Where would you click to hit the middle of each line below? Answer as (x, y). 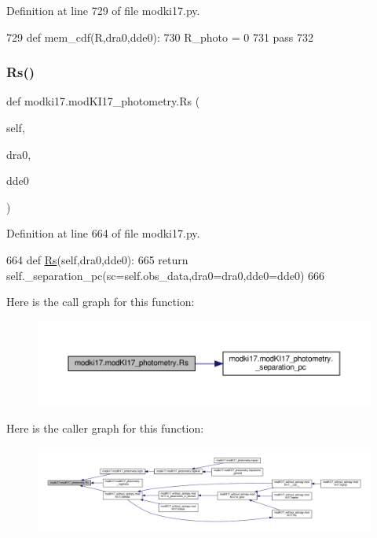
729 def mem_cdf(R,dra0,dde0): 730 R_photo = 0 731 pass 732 (160, 37)
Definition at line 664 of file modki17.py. (103, 233)
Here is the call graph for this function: (101, 302)
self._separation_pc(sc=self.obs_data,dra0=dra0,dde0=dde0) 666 (166, 275)
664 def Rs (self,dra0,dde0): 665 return (97, 259)
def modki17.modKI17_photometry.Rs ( (103, 101)
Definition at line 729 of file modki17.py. (103, 10)
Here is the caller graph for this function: (105, 428)
